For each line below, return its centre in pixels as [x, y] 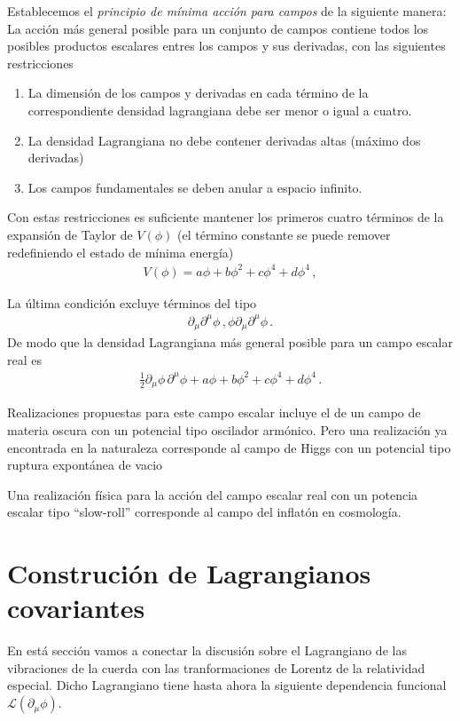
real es [24, 359]
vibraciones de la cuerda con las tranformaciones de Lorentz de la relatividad [216, 667]
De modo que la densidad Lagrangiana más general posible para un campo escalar [230, 342]
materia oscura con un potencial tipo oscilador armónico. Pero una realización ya [227, 430]
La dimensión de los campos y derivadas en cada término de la [198, 93]
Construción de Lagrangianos [189, 573]
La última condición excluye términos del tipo [132, 302]
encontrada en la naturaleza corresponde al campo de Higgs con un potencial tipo [229, 447]
